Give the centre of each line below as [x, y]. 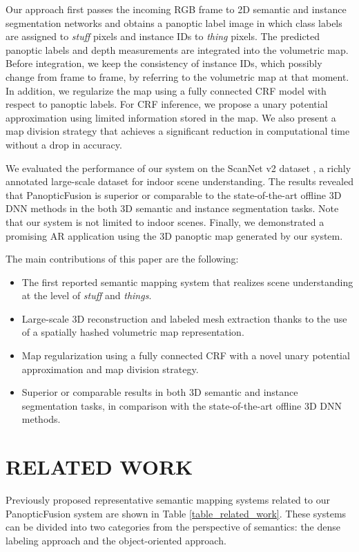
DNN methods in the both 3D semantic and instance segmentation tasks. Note [172, 208]
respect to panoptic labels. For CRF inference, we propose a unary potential [167, 104]
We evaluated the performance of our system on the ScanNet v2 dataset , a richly [178, 168]
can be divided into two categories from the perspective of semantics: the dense [173, 527]
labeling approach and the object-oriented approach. [116, 540]
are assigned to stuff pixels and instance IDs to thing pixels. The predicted [163, 36]
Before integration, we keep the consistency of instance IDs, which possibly [164, 63]
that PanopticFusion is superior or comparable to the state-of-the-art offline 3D [174, 194]
